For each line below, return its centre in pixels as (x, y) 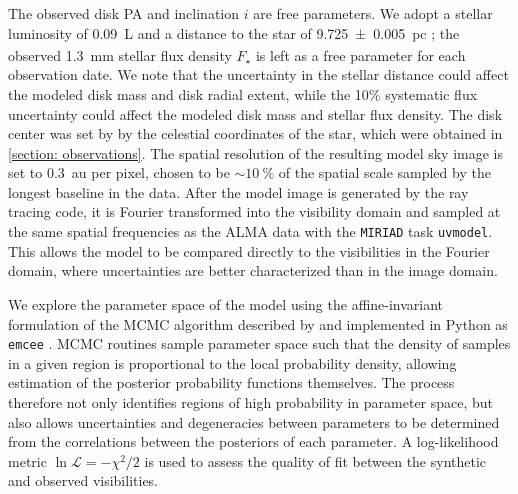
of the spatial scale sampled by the (384, 172)
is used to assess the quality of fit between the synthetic (315, 460)
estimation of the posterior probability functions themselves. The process (231, 382)
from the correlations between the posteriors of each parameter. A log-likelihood (253, 441)
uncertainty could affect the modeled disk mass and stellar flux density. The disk (255, 113)
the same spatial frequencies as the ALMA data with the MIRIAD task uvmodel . (250, 231)
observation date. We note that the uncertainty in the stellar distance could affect (258, 74)
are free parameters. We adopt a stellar (373, 13)
